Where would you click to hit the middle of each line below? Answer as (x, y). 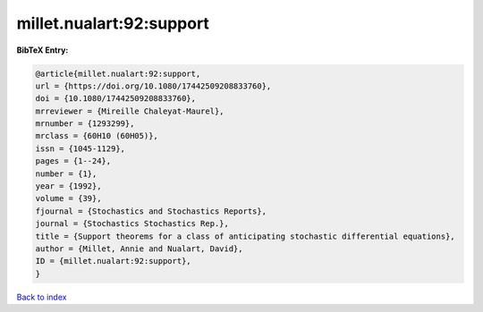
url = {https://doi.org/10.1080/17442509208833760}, (153, 86)
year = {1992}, (68, 186)
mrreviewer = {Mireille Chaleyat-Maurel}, (130, 111)
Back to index (42, 297)
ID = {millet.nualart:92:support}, (113, 261)
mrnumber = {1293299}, (85, 124)
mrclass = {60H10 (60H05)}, (97, 136)
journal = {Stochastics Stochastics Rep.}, (132, 224)
